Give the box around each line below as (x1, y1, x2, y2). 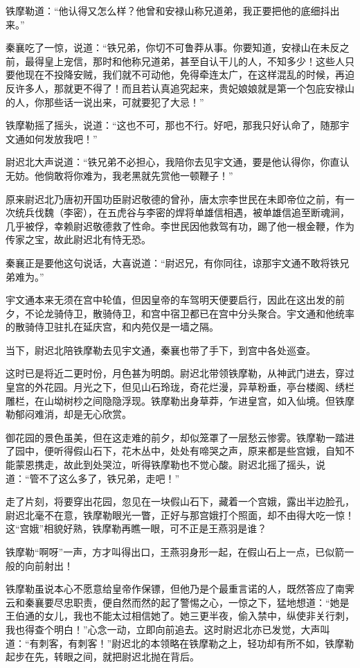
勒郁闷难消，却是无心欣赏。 (6, 407, 132, 421)
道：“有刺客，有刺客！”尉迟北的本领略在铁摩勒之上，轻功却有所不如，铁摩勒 (6, 635, 354, 650)
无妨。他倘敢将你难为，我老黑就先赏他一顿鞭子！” (6, 168, 233, 182)
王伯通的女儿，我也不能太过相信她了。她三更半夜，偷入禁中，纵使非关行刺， (6, 608, 354, 623)
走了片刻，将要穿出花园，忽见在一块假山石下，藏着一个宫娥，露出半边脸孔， (6, 494, 354, 509)
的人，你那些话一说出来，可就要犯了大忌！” (6, 94, 204, 109)
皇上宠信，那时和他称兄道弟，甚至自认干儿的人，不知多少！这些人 (44, 53, 345, 68)
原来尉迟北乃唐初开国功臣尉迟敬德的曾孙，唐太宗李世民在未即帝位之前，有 (6, 191, 345, 206)
